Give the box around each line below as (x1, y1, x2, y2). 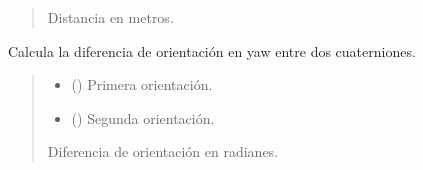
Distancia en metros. (47, 7, 174, 27)
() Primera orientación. (71, 74, 213, 95)
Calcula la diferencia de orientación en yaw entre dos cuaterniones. (8, 40, 416, 61)
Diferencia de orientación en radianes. (47, 141, 279, 162)
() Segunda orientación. (71, 107, 215, 128)
